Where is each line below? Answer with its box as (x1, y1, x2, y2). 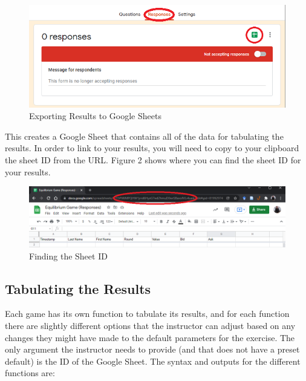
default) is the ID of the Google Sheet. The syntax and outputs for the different (5, 354, 301, 367)
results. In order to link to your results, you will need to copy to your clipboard (5, 142, 299, 154)
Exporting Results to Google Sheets (29, 109, 161, 122)
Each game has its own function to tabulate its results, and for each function (5, 307, 290, 320)
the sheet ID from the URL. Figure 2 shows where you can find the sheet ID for (5, 153, 301, 166)
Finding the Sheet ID (29, 249, 108, 262)
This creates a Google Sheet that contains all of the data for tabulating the (5, 129, 284, 142)
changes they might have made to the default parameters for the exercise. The (5, 331, 295, 344)
